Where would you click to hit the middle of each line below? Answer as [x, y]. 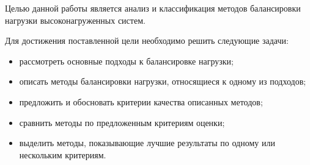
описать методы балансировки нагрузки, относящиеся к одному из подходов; [163, 81]
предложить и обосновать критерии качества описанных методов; [141, 101]
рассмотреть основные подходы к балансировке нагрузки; [126, 61]
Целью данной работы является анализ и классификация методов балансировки [153, 8]
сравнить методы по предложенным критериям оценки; [122, 122]
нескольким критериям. [63, 154]
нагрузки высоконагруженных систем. [75, 20]
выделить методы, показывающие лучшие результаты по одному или [147, 143]
